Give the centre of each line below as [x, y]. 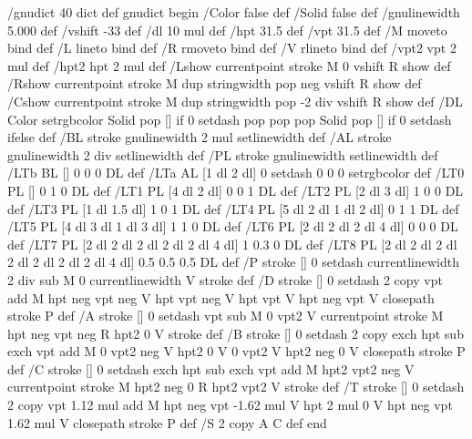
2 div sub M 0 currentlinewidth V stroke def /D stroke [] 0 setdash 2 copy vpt [225, 279]
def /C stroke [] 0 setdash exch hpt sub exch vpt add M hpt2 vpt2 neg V [211, 368]
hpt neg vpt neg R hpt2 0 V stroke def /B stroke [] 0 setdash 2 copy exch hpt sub [236, 333]
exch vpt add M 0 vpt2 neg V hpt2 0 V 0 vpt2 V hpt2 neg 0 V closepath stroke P [236, 351]
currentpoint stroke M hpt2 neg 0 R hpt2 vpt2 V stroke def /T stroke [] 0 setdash [236, 387]
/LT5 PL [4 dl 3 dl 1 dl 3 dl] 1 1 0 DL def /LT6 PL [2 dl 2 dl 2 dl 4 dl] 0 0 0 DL [233, 226]
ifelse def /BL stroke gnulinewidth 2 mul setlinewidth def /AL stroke [200, 137]
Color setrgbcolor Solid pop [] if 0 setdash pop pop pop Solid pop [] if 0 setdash [230, 119]
